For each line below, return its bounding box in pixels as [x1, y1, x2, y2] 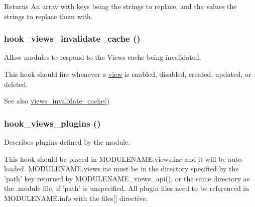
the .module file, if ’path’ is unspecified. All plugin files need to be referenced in [4, 183, 249, 193]
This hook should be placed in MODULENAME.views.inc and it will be [4, 153, 226, 164]
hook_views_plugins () [4, 117, 101, 129]
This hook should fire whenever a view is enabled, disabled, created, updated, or [4, 69, 251, 79]
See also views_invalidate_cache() [4, 95, 110, 106]
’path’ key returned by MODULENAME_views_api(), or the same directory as [4, 173, 250, 183]
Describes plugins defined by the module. [4, 137, 131, 147]
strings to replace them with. [4, 11, 93, 21]
